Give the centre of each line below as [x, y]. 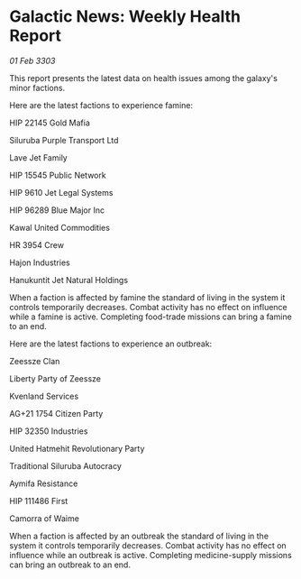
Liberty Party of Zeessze [55, 378]
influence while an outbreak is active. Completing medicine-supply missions [151, 555]
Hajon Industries [40, 262]
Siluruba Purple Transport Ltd [64, 140]
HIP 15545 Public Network [58, 175]
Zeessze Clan [35, 361]
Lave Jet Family [38, 157]
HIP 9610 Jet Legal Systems [61, 192]
